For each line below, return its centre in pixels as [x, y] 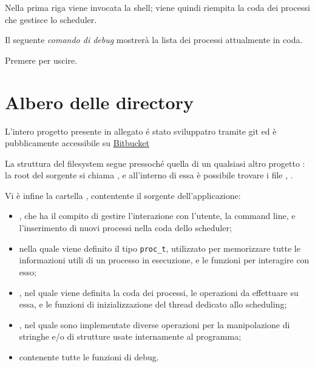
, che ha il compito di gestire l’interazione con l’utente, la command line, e [157, 216]
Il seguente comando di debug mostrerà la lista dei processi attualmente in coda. [154, 40]
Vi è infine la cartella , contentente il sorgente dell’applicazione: [123, 195]
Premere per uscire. [41, 60]
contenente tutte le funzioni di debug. [89, 356]
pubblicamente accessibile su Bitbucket [77, 143]
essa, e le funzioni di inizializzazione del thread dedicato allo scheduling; [153, 304]
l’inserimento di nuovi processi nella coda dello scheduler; [125, 228]
